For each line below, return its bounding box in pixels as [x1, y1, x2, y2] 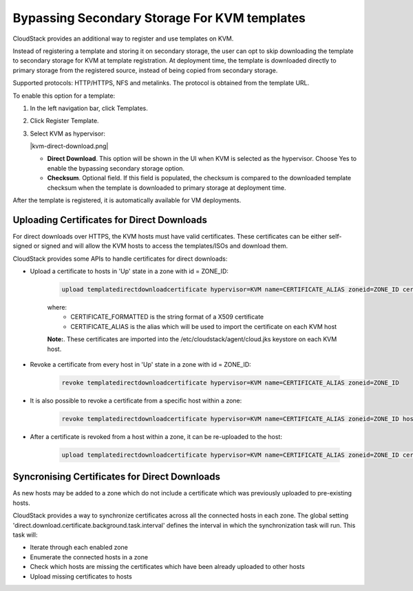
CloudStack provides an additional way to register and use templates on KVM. [12, 34, 234, 43]
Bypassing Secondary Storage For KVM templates [12, 10, 306, 25]
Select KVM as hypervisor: [30, 129, 106, 138]
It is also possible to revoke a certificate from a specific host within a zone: [30, 396, 242, 405]
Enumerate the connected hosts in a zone [30, 552, 148, 561]
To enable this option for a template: [12, 92, 116, 100]
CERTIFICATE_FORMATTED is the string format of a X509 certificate [70, 313, 264, 321]
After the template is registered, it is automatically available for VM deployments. [12, 196, 242, 204]
